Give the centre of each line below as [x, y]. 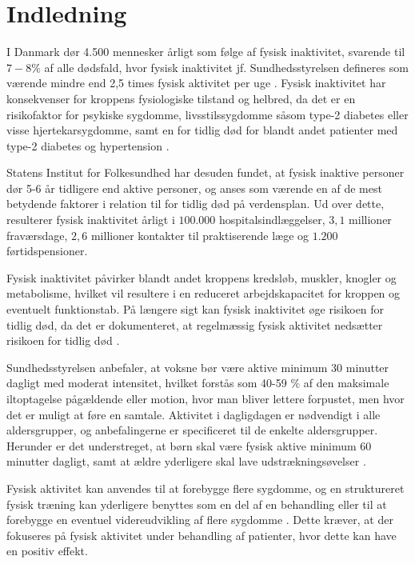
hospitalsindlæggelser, [272, 220]
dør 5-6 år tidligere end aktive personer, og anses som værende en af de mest [194, 188]
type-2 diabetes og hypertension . [88, 145]
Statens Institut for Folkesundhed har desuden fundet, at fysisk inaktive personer [206, 172]
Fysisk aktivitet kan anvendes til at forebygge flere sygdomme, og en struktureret [206, 488]
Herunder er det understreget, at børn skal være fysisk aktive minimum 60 [189, 445]
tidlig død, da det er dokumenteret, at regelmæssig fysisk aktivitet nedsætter [195, 324]
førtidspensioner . [47, 251]
